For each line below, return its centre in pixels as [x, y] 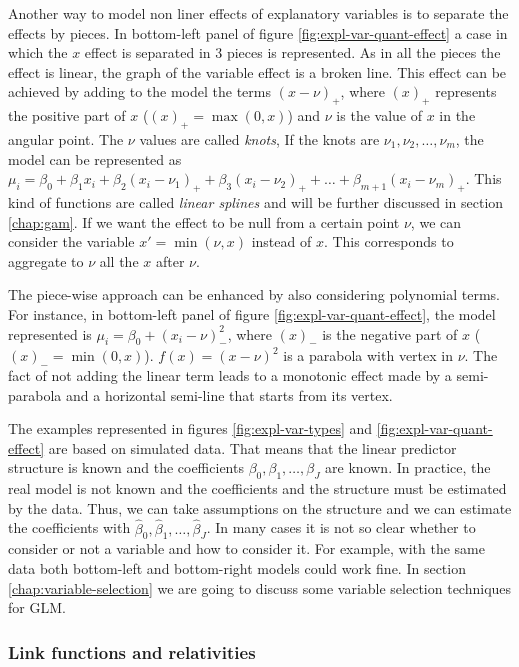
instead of [281, 241]
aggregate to [46, 260]
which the [38, 52]
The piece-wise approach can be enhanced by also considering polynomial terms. [254, 294]
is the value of [379, 115]
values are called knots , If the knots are [259, 138]
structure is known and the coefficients [126, 467]
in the [457, 115]
